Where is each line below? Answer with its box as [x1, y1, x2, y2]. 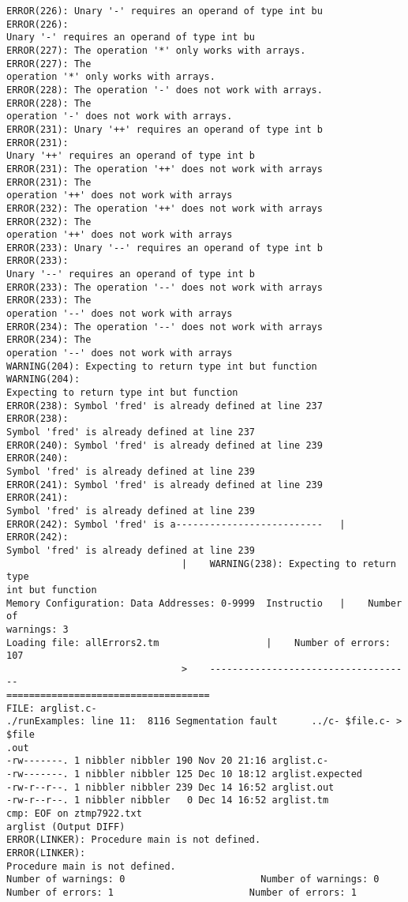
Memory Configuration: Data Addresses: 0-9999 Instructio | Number [6, 597, 402, 609]
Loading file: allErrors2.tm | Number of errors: [6, 637, 391, 648]
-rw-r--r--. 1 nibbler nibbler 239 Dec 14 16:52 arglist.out [6, 781, 335, 793]
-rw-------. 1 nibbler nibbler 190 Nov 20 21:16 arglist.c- [6, 755, 329, 767]
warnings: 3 [6, 623, 69, 635]
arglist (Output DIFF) [6, 821, 125, 832]
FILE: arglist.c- [6, 702, 97, 714]
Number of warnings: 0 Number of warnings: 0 [6, 874, 380, 885]
